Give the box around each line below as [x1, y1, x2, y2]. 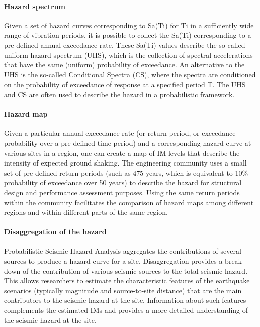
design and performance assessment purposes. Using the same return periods [4, 187, 240, 197]
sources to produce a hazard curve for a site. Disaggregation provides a [4, 256, 223, 266]
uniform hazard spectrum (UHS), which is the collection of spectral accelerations [4, 49, 253, 60]
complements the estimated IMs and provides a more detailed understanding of [4, 305, 248, 315]
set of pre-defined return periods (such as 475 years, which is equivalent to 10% [4, 167, 248, 178]
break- [225, 256, 244, 266]
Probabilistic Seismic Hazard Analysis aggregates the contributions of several [4, 246, 241, 256]
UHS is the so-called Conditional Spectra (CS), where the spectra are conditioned [4, 69, 256, 79]
